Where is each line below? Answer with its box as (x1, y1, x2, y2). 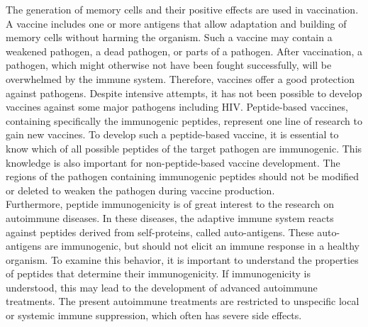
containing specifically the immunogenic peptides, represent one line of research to (6, 113, 362, 128)
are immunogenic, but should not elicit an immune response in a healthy (44, 238, 359, 253)
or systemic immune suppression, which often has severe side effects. (6, 308, 302, 323)
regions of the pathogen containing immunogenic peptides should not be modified (6, 169, 359, 184)
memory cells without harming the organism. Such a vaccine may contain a (6, 30, 333, 45)
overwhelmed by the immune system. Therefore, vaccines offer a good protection (6, 71, 355, 86)
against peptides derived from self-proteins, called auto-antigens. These (6, 224, 314, 239)
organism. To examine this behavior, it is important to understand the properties (6, 252, 359, 267)
